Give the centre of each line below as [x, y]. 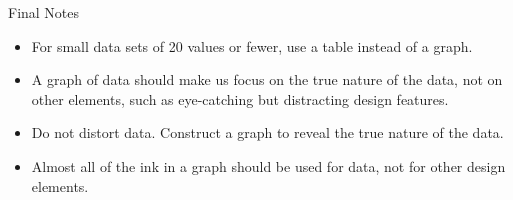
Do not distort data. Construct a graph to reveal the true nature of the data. [267, 132]
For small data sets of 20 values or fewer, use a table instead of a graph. [252, 45]
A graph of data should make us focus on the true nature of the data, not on [267, 79]
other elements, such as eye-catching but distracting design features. [240, 98]
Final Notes [44, 12]
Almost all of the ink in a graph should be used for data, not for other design [268, 165]
